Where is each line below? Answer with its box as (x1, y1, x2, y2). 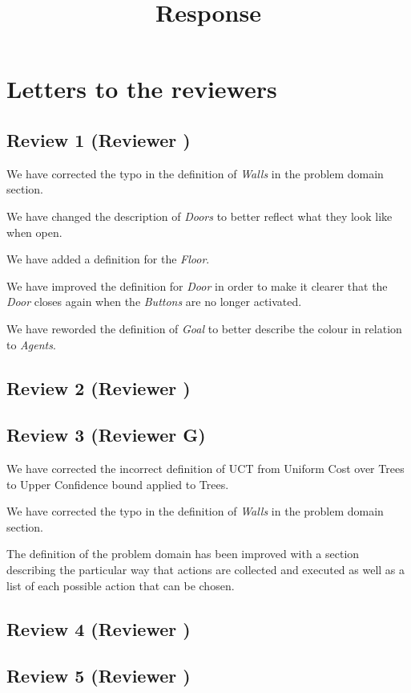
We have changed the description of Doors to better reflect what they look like (6, 207, 393, 224)
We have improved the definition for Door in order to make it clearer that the (6, 277, 388, 294)
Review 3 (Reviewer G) (6, 422, 206, 447)
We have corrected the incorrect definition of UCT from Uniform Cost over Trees (6, 460, 405, 477)
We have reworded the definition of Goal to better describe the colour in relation (6, 320, 402, 336)
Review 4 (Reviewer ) (6, 616, 191, 641)
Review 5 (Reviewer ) (6, 663, 191, 688)
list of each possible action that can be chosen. (6, 577, 235, 593)
